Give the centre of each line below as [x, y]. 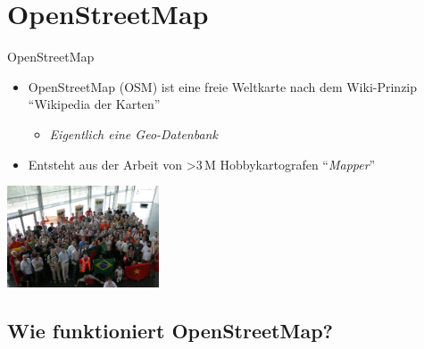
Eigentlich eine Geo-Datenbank [133, 133]
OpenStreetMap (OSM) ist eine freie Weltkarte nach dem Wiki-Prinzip [223, 86]
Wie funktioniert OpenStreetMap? [170, 330]
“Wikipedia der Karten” [94, 104]
